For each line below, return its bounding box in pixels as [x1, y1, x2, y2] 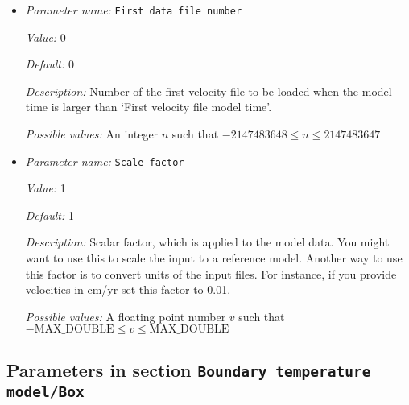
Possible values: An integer [25, 126, 159, 143]
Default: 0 [25, 56, 74, 72]
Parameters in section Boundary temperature [6, 357, 371, 382]
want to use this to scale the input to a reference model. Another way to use [25, 250, 403, 267]
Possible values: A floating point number [25, 308, 226, 324]
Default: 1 [25, 206, 74, 223]
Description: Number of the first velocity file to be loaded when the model [25, 82, 392, 99]
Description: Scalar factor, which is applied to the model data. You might [25, 233, 390, 250]
